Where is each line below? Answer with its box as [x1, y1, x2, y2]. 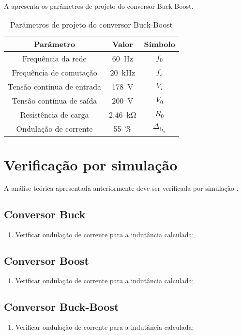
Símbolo [144, 38, 175, 49]
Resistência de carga [20, 108, 89, 120]
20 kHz [110, 66, 136, 78]
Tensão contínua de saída [12, 94, 97, 106]
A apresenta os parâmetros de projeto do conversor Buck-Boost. [4, 1, 194, 11]
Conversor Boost [4, 253, 89, 268]
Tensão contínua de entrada [8, 80, 102, 92]
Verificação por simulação [4, 154, 178, 174]
